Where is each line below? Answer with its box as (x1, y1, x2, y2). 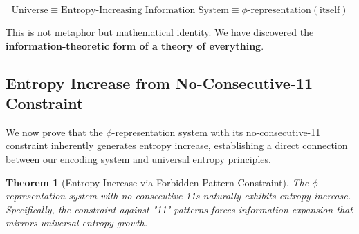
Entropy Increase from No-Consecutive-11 (6, 72, 313, 93)
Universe (11, 6, 48, 15)
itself (320, 6, 340, 15)
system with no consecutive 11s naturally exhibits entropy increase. (68, 188, 351, 203)
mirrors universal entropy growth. (6, 215, 148, 230)
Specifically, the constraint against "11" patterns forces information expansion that (6, 202, 353, 216)
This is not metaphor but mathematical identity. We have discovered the (6, 25, 314, 39)
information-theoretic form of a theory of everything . (6, 38, 264, 52)
